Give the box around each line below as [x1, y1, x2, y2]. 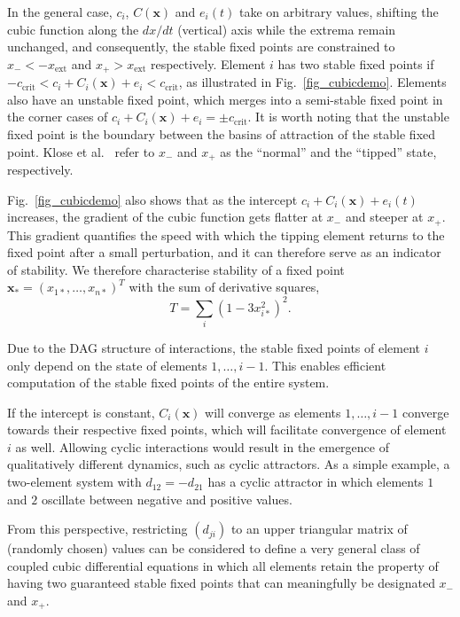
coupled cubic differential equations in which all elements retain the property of [7, 556, 439, 574]
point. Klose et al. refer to [7, 142, 155, 160]
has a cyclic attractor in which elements [207, 473, 424, 491]
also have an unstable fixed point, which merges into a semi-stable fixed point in [7, 90, 443, 108]
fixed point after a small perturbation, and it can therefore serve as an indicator [7, 243, 441, 262]
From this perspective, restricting [7, 519, 188, 538]
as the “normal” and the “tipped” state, [220, 142, 437, 160]
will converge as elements [205, 402, 341, 421]
